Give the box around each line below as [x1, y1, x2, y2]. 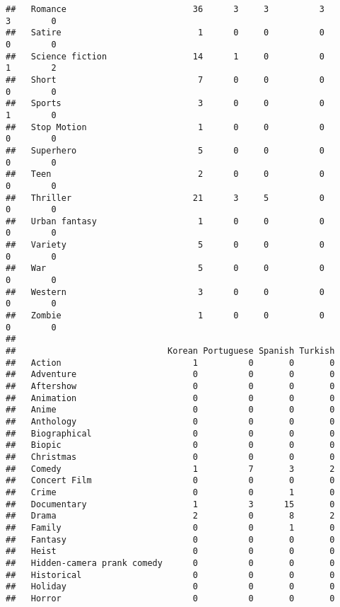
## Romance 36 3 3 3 [6, 4, 325, 14]
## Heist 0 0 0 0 [6, 546, 335, 557]
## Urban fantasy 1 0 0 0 [6, 216, 325, 226]
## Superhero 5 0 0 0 [6, 145, 325, 156]
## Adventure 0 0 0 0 [6, 369, 335, 380]
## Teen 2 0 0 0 [6, 169, 325, 180]
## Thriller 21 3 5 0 [6, 192, 325, 203]
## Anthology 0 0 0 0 [6, 416, 335, 427]
